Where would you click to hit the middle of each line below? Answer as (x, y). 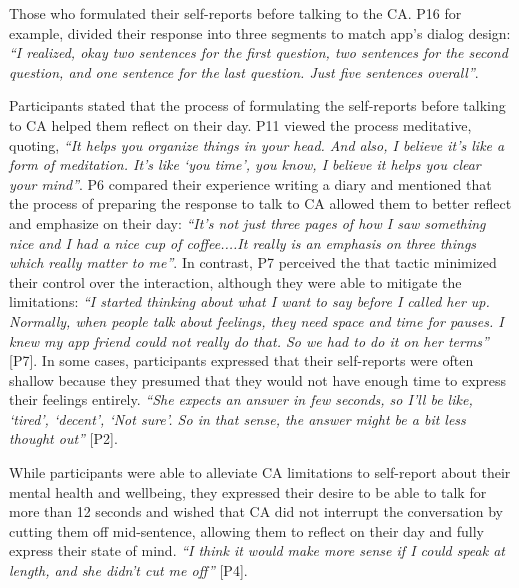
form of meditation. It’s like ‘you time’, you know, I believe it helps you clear (245, 164)
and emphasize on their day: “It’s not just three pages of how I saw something (247, 222)
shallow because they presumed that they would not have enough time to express (258, 379)
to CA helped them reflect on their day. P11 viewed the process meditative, (240, 124)
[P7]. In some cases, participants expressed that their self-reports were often (241, 360)
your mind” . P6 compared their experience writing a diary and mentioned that (250, 183)
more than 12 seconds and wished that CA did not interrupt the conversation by (256, 511)
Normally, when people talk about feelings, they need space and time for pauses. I (256, 320)
